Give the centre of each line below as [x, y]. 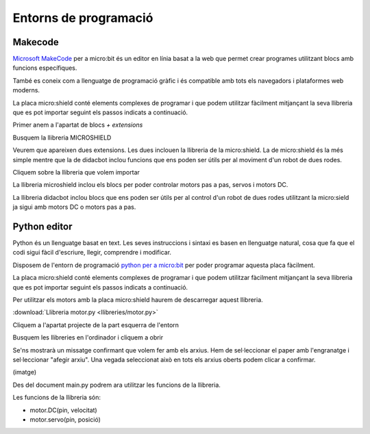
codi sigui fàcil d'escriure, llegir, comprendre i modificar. [92, 253]
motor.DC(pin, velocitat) [63, 410]
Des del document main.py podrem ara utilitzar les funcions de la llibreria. [116, 385]
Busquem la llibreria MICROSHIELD [62, 138]
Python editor [42, 226]
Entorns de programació [83, 18]
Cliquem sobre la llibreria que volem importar [76, 172]
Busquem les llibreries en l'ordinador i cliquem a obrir [88, 337]
